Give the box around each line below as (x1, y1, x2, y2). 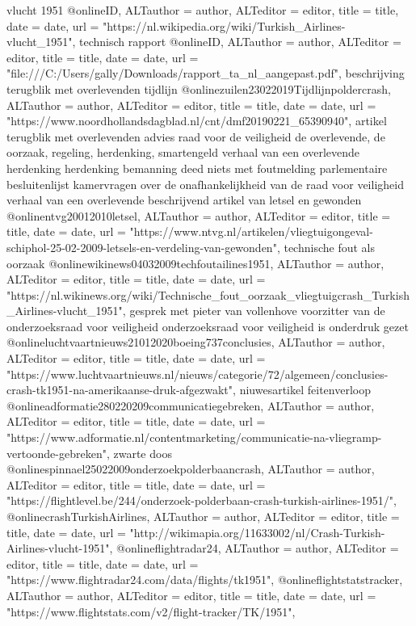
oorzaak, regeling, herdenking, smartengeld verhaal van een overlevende (6, 144, 360, 161)
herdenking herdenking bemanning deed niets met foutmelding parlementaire (6, 159, 388, 176)
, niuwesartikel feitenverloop (233, 381, 371, 398)
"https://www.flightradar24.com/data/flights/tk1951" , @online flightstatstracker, (6, 571, 403, 588)
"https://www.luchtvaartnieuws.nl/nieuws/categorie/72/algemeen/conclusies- (6, 365, 389, 382)
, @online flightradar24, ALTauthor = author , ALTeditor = (109, 540, 399, 557)
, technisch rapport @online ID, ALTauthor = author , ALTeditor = (72, 33, 401, 50)
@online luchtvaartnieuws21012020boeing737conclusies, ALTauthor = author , (6, 334, 385, 351)
